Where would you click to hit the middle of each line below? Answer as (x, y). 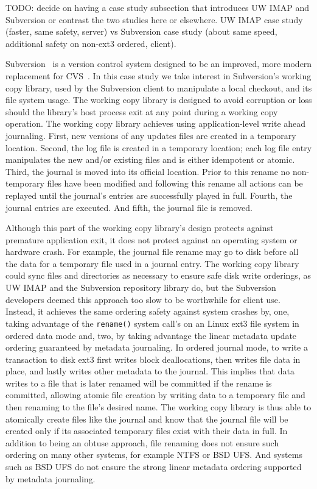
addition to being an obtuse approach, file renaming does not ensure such (142, 442)
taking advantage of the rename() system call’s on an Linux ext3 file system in (152, 323)
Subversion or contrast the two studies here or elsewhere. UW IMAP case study (154, 19)
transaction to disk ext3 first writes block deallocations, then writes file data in (153, 359)
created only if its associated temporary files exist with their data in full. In (147, 431)
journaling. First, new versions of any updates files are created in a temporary (151, 135)
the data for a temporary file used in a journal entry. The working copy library (152, 263)
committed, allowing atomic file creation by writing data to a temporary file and (155, 395)
